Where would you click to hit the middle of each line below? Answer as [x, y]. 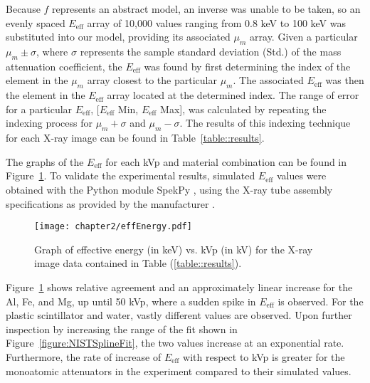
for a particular [39, 109]
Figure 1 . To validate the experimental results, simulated [131, 175]
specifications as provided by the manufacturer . [110, 203]
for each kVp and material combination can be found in [226, 161]
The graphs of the [45, 161]
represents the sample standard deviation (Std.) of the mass [211, 51]
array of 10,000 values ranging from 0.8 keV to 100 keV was [216, 22]
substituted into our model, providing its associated [118, 37]
